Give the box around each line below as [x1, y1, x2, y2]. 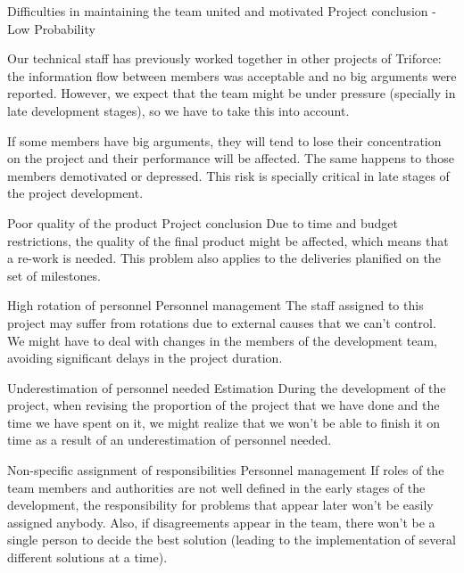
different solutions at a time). [7, 548, 168, 567]
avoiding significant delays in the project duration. [7, 348, 283, 367]
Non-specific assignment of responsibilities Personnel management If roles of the [7, 461, 444, 479]
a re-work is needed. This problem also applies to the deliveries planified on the [7, 249, 441, 267]
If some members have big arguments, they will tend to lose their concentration [7, 131, 442, 150]
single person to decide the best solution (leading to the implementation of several [7, 530, 456, 549]
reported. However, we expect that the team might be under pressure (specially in [7, 84, 456, 102]
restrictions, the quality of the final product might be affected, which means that [7, 231, 449, 250]
